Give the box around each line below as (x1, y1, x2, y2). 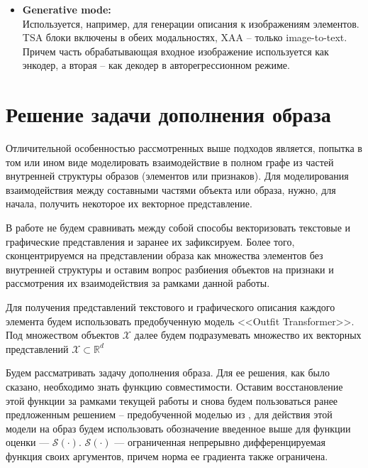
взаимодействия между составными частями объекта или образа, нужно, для (6, 182, 336, 197)
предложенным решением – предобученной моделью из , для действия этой (6, 407, 333, 422)
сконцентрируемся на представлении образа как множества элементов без (6, 248, 323, 263)
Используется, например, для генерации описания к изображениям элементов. (22, 16, 359, 31)
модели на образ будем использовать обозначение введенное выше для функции (6, 420, 351, 435)
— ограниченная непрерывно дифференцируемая (114, 435, 325, 450)
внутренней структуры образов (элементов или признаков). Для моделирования (6, 168, 349, 183)
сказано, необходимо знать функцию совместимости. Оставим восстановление (6, 379, 343, 393)
